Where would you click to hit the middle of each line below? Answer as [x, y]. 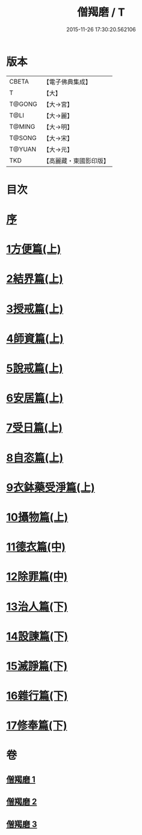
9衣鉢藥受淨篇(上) [51, 487]
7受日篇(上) [35, 428]
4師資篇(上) [35, 338]
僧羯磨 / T [101, 12]
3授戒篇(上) [35, 309]
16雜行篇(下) [37, 696]
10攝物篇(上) [37, 517]
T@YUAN [23, 149]
